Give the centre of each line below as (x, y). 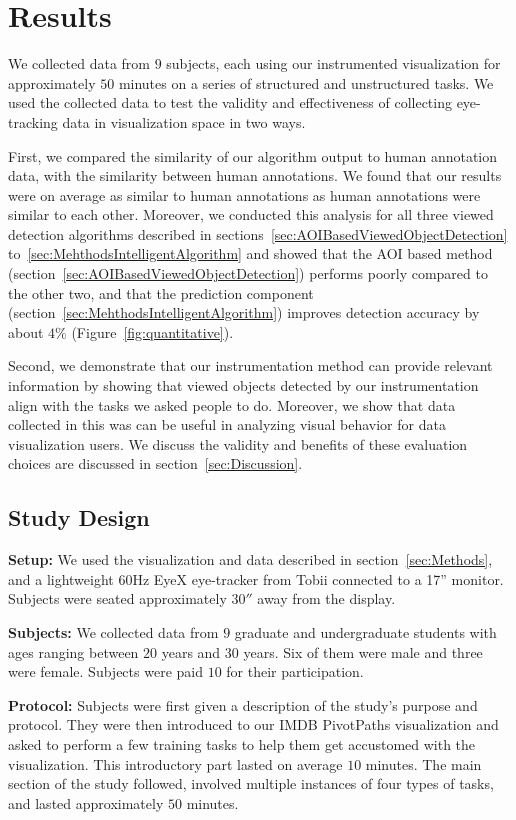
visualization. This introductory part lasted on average (175, 763)
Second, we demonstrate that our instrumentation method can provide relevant (250, 365)
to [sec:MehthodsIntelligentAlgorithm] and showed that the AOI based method (250, 253)
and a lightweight (61, 578)
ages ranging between (73, 651)
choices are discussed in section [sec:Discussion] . (155, 463)
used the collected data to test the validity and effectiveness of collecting (230, 102)
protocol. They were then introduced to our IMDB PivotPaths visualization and (253, 724)
